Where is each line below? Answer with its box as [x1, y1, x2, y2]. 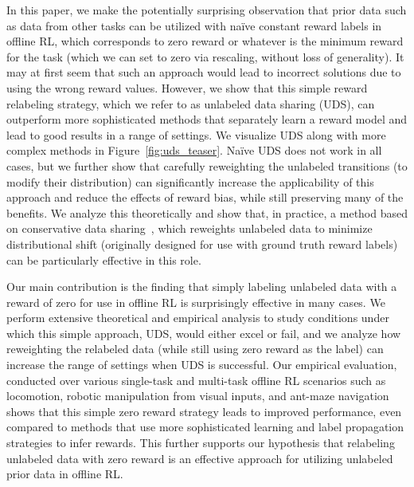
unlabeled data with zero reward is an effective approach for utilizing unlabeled [6, 450, 393, 466]
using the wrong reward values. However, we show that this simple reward [6, 79, 368, 96]
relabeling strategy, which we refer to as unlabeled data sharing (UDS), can [6, 95, 375, 112]
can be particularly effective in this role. [6, 251, 201, 268]
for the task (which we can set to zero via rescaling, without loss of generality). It [6, 48, 404, 65]
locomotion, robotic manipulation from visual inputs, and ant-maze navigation [6, 387, 389, 404]
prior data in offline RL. [6, 465, 123, 482]
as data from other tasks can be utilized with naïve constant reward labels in [6, 17, 382, 33]
